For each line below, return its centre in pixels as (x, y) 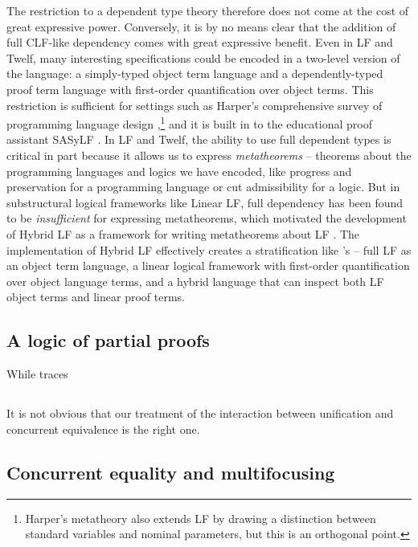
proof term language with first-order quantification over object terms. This (190, 89)
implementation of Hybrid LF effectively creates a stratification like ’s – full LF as (209, 249)
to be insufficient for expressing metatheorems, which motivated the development (207, 218)
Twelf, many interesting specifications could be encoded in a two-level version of (203, 57)
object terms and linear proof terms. (96, 297)
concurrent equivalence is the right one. (103, 429)
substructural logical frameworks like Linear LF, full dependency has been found (205, 202)
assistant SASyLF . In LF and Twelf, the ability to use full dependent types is (199, 139)
